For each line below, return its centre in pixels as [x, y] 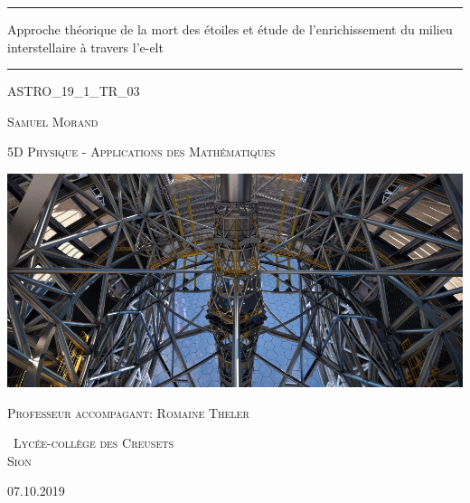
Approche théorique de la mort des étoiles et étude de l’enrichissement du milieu [230, 29]
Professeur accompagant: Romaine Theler [128, 412]
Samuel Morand [53, 121]
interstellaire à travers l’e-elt [85, 47]
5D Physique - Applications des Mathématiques [141, 152]
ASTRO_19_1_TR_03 [74, 91]
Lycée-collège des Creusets [93, 443]
